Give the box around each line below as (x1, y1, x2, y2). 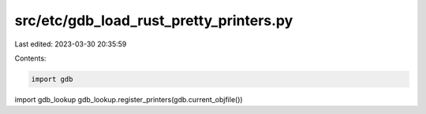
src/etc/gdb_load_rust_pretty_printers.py (14, 12, 293, 29)
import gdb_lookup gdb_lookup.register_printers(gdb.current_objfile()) (14, 94, 244, 104)
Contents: (14, 53, 47, 63)
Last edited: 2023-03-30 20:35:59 (14, 39, 127, 49)
